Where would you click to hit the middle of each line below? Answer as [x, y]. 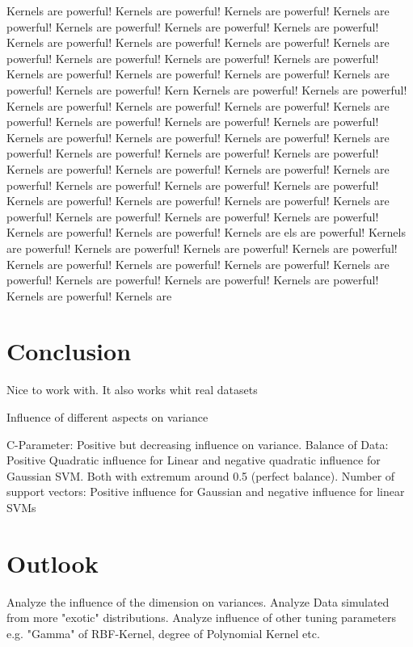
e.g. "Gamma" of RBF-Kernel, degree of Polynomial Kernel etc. [163, 633]
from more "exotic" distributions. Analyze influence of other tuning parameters [201, 618]
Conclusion [69, 351]
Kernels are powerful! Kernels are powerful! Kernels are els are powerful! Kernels [206, 232]
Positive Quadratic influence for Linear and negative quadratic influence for [194, 460]
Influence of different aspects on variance [107, 417]
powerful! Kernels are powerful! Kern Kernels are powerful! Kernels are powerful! [207, 89]
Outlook [53, 563]
